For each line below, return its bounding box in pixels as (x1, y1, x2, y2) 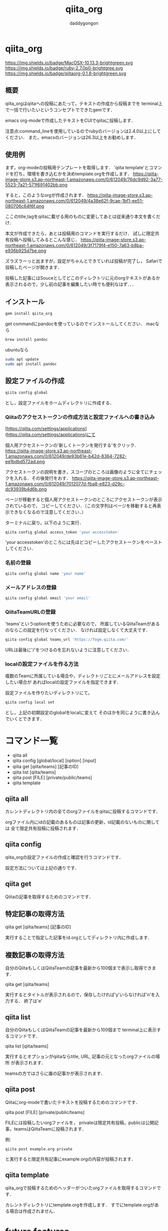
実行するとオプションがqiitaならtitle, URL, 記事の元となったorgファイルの (5, 1053, 156, 1059)
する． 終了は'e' (9, 998, 42, 1004)
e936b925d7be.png (5, 248, 46, 254)
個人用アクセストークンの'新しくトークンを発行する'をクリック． (5, 442, 139, 448)
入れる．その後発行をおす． (13, 475, 71, 481)
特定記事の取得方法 (5, 910, 64, 918)
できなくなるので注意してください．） (9, 509, 86, 515)
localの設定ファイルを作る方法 (5, 660, 79, 667)
